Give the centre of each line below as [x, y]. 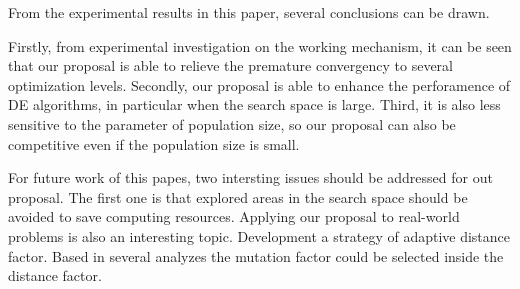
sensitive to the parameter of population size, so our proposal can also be [232, 123]
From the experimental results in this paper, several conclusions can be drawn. [249, 12]
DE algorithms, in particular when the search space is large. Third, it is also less [254, 104]
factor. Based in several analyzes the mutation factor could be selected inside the [256, 255]
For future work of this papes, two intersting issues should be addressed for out [250, 177]
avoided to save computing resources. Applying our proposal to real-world [234, 216]
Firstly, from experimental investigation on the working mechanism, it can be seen [260, 45]
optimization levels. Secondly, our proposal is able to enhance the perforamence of [259, 84]
